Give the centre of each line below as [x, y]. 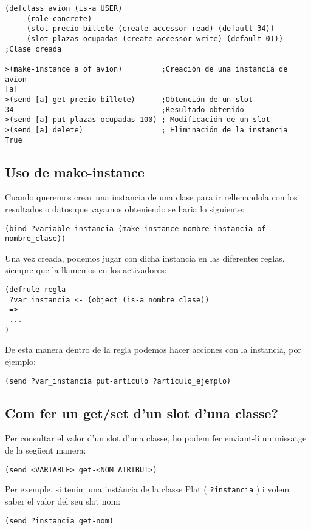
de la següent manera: [46, 450]
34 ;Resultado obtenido [125, 110]
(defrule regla [36, 290]
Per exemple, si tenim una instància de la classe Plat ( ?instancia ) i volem [147, 489]
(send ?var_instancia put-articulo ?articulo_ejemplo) [118, 381]
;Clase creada [33, 49]
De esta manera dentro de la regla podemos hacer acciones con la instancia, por [153, 349]
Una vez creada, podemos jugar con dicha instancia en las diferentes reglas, [145, 258]
